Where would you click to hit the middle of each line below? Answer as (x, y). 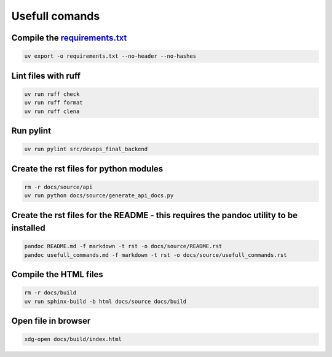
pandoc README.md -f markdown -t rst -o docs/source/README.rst (123, 246)
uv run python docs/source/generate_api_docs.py (99, 196)
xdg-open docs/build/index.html (73, 339)
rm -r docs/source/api (58, 187)
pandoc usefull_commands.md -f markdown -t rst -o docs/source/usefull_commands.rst (156, 255)
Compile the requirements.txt (69, 38)
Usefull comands (56, 16)
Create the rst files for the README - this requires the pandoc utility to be (155, 215)
